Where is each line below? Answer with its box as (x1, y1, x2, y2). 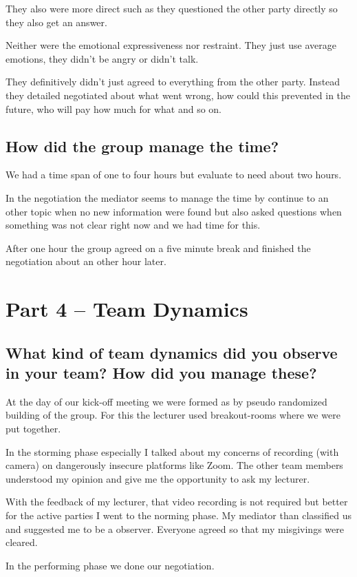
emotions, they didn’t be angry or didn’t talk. (6, 51, 199, 65)
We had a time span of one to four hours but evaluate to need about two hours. (6, 167, 342, 182)
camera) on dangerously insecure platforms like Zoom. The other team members (6, 458, 343, 472)
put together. (6, 421, 61, 436)
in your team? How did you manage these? (6, 362, 317, 384)
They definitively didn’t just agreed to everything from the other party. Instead (6, 74, 340, 89)
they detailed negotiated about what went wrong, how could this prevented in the (6, 87, 351, 102)
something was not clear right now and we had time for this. (6, 218, 261, 232)
